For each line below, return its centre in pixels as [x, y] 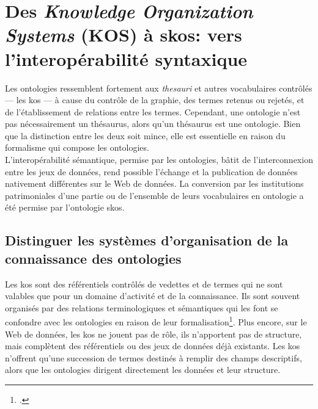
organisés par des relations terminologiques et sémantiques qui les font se [142, 307]
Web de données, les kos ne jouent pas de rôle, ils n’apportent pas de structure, [153, 334]
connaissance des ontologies [93, 258]
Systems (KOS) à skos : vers [124, 35]
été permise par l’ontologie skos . [65, 207]
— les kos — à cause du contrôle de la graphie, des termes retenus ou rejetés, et [155, 100]
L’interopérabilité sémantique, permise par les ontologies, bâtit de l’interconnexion [159, 160]
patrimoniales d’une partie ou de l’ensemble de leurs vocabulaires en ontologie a [154, 195]
